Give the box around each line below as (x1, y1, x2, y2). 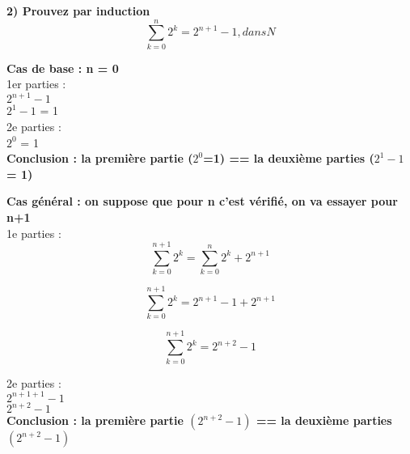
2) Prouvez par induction (6, 2, 150, 19)
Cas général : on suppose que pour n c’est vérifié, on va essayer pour (6, 193, 398, 210)
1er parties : (6, 75, 66, 92)
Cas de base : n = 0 (6, 59, 119, 76)
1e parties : (6, 224, 61, 241)
